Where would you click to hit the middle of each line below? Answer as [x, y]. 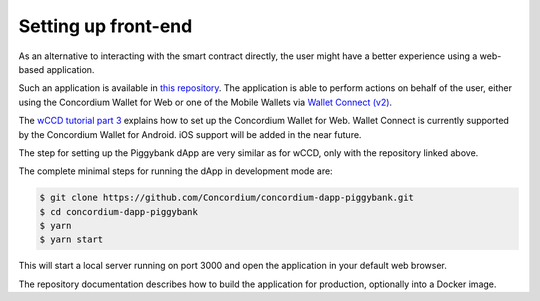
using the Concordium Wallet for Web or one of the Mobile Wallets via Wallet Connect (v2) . [205, 102]
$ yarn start [71, 239]
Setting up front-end [105, 26]
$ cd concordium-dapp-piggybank [119, 211]
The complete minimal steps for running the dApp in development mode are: [176, 171]
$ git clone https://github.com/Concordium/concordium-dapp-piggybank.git [227, 198]
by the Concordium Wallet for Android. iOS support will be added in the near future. [190, 134]
